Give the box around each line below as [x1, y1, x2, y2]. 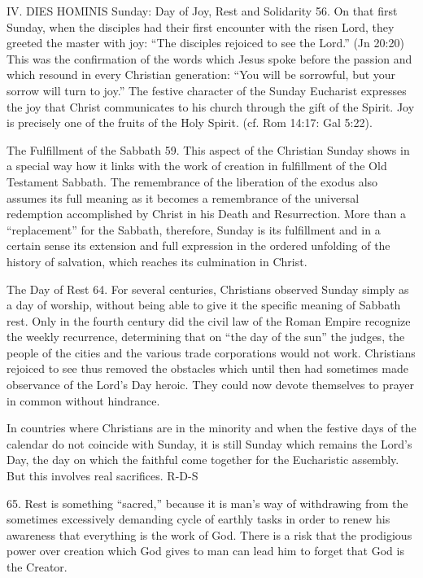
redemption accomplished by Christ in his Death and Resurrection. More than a [7, 205, 406, 222]
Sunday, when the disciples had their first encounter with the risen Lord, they [7, 18, 395, 35]
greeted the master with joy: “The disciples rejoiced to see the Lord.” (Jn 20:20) [7, 34, 404, 51]
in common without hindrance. [7, 392, 160, 409]
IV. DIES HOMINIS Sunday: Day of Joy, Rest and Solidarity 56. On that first [7, 2, 398, 19]
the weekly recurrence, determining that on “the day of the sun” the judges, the [7, 328, 405, 345]
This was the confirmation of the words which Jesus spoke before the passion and [7, 50, 412, 67]
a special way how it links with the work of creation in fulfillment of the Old [7, 157, 387, 174]
